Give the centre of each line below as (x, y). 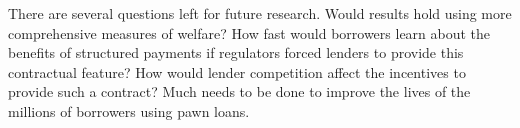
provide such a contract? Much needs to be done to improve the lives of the (239, 91)
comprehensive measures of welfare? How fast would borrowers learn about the (249, 32)
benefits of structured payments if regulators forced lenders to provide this (236, 52)
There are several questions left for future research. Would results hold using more (260, 13)
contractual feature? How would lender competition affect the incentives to (237, 71)
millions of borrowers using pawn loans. (129, 110)
